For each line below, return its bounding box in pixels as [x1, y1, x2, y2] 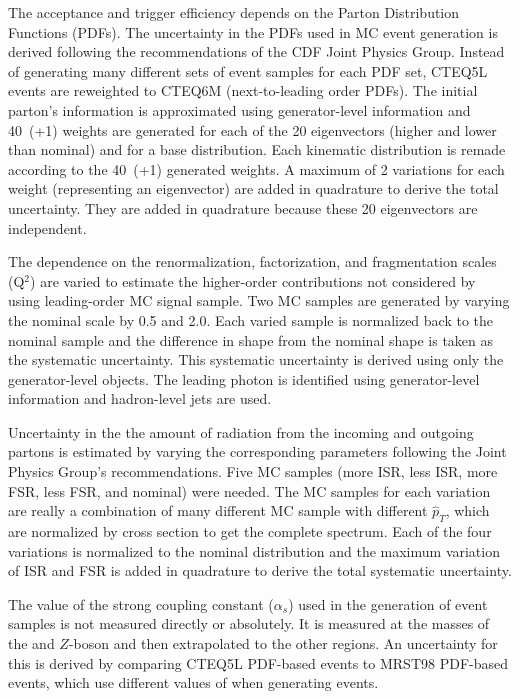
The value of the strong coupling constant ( [8, 593, 274, 614]
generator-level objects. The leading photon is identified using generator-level [8, 368, 480, 389]
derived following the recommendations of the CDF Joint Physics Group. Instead [8, 41, 505, 62]
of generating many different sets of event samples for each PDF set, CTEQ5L [8, 60, 488, 81]
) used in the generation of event [288, 593, 488, 614]
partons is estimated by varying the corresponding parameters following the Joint [8, 441, 507, 462]
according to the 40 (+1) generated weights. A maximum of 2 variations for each [8, 158, 505, 179]
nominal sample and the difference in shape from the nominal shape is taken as [8, 329, 494, 350]
